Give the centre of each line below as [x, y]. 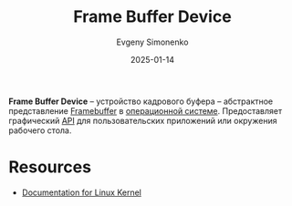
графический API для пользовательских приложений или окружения [143, 120]
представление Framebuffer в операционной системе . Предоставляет [146, 110]
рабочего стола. [40, 130]
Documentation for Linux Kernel [82, 192]
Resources [50, 167]
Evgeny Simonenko [152, 42]
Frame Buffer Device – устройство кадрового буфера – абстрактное [141, 101]
